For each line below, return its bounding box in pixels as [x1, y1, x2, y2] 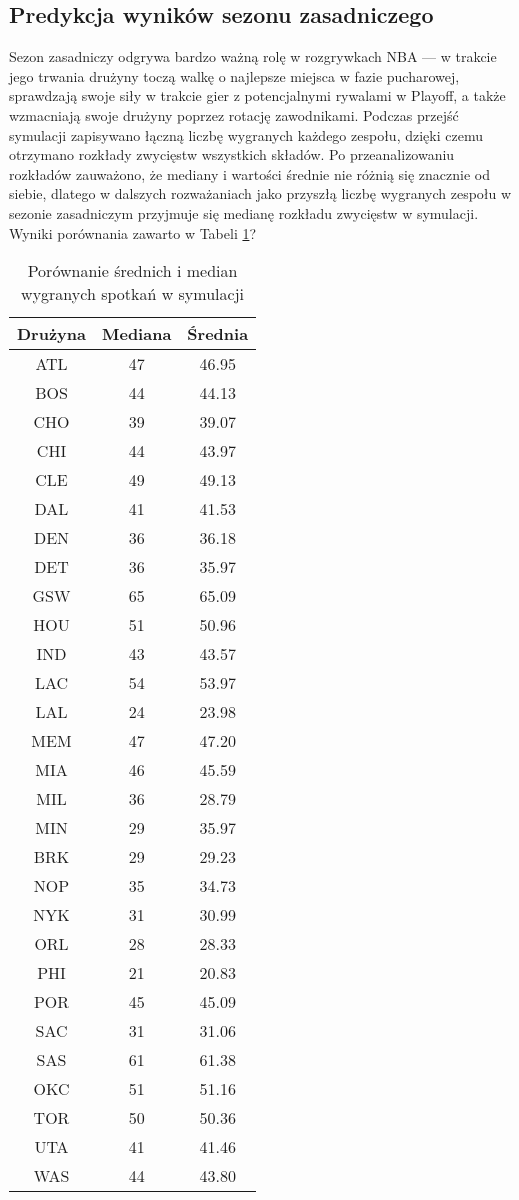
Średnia [187, 322, 249, 346]
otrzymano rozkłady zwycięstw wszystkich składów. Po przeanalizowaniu [9, 144, 455, 165]
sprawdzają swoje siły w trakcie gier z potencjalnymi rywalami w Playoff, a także [9, 85, 506, 106]
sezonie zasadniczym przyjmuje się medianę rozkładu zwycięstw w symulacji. [9, 202, 479, 223]
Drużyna [17, 322, 86, 346]
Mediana [101, 322, 172, 346]
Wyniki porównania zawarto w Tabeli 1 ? [9, 222, 257, 243]
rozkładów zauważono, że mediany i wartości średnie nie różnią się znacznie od [9, 163, 491, 184]
